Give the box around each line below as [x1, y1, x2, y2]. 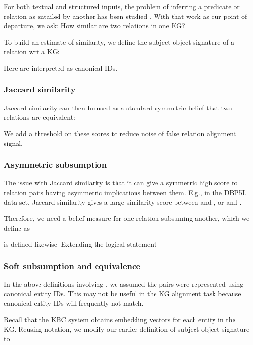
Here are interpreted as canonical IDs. [4, 62, 117, 73]
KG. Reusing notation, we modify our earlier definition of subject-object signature [4, 324, 250, 334]
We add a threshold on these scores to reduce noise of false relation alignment [4, 128, 236, 138]
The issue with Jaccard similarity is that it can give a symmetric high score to [4, 178, 238, 188]
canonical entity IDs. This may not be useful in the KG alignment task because [4, 288, 241, 298]
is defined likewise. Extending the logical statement [4, 239, 157, 249]
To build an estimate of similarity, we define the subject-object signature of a [4, 36, 234, 47]
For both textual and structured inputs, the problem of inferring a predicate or [4, 1, 240, 11]
